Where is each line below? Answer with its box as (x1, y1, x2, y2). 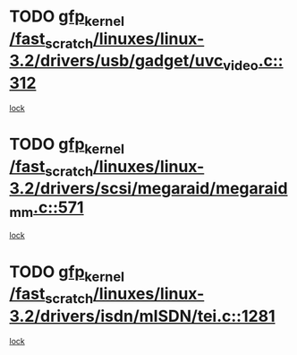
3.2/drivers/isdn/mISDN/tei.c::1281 (9, 306, 276, 326)
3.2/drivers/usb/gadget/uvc (9, 51, 224, 71)
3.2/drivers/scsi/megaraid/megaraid (9, 178, 288, 199)
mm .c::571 (9, 197, 84, 221)
